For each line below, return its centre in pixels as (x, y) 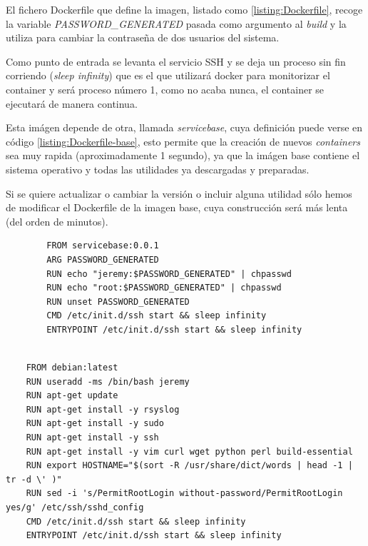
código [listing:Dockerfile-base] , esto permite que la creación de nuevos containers (183, 141)
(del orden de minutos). (57, 221)
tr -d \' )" (34, 479)
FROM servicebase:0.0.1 (103, 246)
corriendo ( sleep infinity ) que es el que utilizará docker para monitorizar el (168, 75)
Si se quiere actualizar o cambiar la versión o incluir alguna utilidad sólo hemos (179, 193)
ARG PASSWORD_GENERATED (103, 259)
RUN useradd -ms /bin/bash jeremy (108, 381)
